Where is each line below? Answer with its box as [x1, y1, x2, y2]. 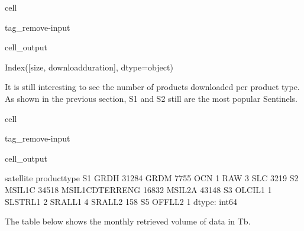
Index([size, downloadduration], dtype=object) [5, 60, 173, 73]
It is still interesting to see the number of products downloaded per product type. [5, 81, 300, 93]
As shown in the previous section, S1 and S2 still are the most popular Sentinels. [5, 92, 297, 104]
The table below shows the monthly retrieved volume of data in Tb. [5, 215, 251, 227]
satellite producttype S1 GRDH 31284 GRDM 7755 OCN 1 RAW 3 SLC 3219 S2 [5, 172, 299, 184]
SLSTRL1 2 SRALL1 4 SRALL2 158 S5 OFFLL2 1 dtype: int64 [5, 195, 237, 207]
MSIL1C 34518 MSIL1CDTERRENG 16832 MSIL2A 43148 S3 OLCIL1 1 [5, 183, 272, 195]
